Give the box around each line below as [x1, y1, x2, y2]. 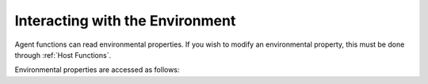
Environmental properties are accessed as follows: [14, 65, 180, 74]
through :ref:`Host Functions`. [14, 50, 111, 59]
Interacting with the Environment [14, 12, 236, 29]
